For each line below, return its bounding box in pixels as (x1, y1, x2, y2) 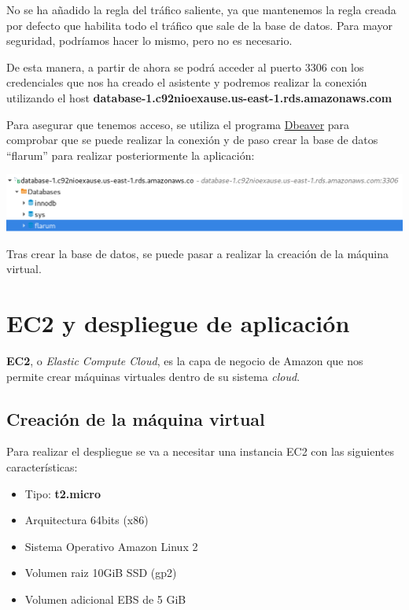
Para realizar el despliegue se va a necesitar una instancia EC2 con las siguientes (6, 443, 394, 460)
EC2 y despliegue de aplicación (6, 307, 350, 339)
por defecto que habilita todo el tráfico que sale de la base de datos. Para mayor (6, 17, 392, 33)
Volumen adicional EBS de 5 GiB (24, 590, 186, 607)
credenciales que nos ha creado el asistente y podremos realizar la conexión (6, 74, 367, 91)
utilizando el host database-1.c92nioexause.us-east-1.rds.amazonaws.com (6, 89, 392, 105)
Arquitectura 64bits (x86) (24, 512, 149, 528)
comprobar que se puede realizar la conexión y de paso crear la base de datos (6, 131, 378, 148)
